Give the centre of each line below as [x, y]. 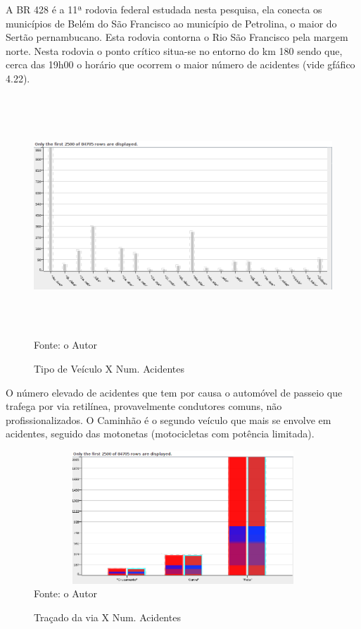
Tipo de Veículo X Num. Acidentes [109, 368]
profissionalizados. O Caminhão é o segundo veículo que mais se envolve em [169, 419]
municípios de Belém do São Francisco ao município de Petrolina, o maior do [171, 23]
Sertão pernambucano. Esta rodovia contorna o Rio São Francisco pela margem [177, 37]
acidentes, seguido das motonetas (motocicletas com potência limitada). [160, 434]
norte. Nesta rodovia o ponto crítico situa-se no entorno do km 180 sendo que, [174, 50]
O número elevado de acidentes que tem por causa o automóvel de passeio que [174, 392]
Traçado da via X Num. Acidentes [107, 617]
